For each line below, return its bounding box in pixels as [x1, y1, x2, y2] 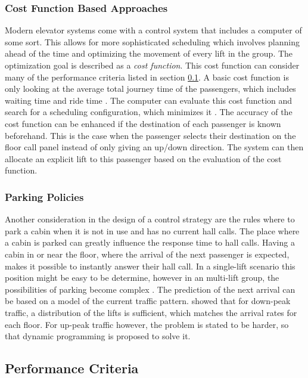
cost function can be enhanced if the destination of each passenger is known [5, 117, 281, 129]
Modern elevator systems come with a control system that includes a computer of [5, 24, 302, 36]
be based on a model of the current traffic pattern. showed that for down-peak [5, 295, 291, 307]
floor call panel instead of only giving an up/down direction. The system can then [5, 141, 304, 153]
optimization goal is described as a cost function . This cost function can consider [5, 59, 300, 71]
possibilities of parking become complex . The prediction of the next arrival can [5, 283, 295, 295]
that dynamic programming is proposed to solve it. [5, 330, 191, 342]
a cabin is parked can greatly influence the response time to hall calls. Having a [5, 236, 295, 249]
